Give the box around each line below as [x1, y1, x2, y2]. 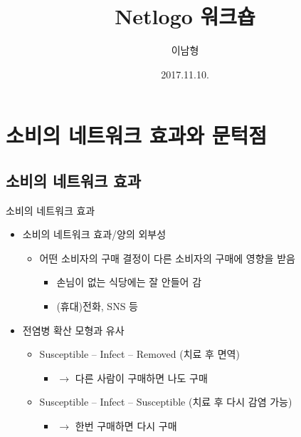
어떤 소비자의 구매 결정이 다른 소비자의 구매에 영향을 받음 [39, 250, 295, 265]
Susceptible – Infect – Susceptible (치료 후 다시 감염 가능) [39, 394, 292, 409]
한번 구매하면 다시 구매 [75, 418, 177, 433]
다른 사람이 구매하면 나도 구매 [75, 370, 208, 385]
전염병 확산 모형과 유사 [22, 322, 125, 337]
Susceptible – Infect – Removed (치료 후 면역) [39, 346, 240, 361]
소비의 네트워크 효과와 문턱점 [6, 120, 268, 150]
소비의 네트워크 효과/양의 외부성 [22, 227, 167, 242]
